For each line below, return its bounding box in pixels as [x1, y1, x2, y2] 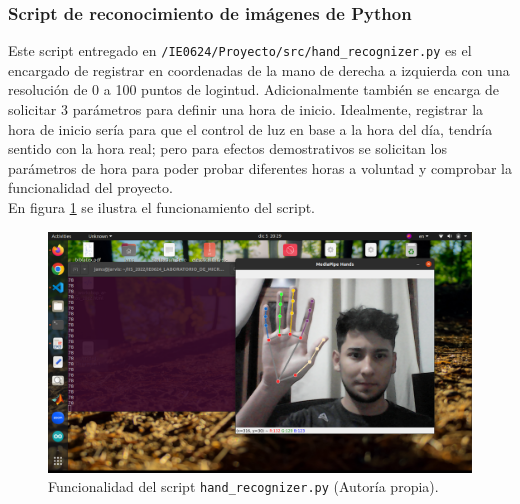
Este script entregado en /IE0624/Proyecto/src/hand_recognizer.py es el [8, 40, 472, 61]
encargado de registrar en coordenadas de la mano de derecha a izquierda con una [8, 59, 510, 80]
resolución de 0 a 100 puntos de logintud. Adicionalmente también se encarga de [8, 79, 500, 100]
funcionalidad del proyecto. [8, 177, 173, 198]
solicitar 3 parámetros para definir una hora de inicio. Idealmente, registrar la [8, 99, 484, 120]
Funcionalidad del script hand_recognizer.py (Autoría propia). [48, 476, 439, 497]
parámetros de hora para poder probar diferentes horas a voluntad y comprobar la [8, 157, 512, 178]
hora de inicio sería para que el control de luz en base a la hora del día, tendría [8, 118, 493, 139]
